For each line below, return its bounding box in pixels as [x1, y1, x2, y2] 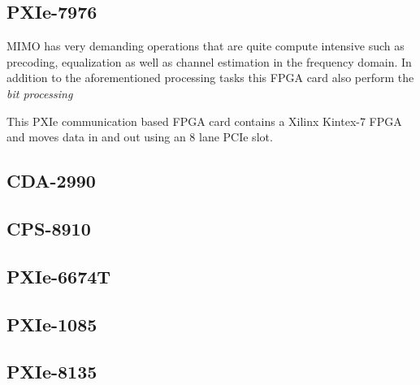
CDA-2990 [6, 168, 96, 193]
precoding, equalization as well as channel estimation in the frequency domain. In [6, 53, 412, 70]
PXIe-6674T [6, 263, 111, 288]
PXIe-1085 [6, 311, 97, 336]
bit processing [6, 84, 73, 102]
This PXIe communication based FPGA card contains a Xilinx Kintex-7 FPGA [6, 112, 402, 129]
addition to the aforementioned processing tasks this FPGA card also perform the [6, 69, 414, 86]
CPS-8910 [6, 215, 91, 240]
